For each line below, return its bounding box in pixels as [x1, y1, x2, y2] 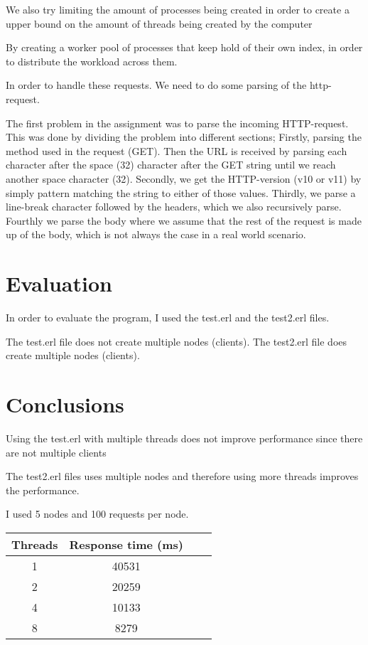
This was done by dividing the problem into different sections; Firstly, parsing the [6, 129, 362, 144]
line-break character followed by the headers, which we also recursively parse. [6, 199, 342, 214]
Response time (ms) [69, 535, 184, 553]
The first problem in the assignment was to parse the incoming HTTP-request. [6, 115, 349, 130]
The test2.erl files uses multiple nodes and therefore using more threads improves [6, 469, 359, 484]
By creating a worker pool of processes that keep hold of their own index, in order [6, 40, 363, 55]
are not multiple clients [6, 444, 107, 459]
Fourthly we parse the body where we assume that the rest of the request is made [6, 213, 362, 228]
